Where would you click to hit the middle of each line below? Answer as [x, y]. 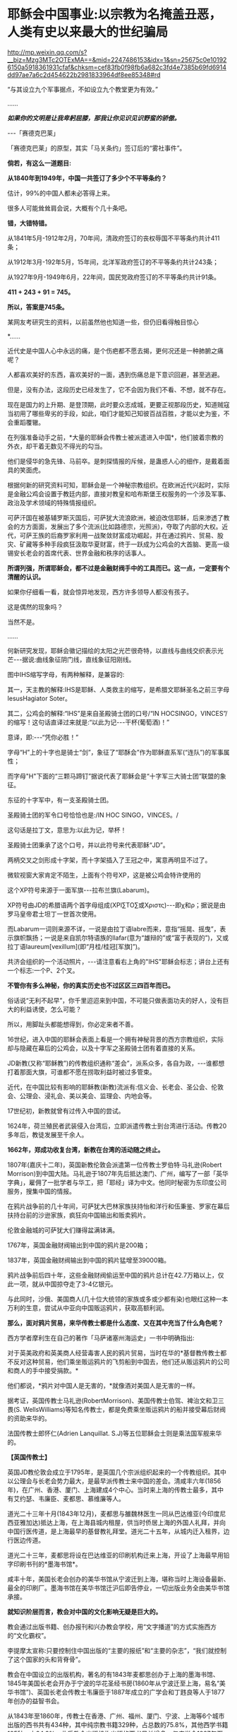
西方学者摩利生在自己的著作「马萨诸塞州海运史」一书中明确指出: [101, 1338]
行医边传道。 [26, 1540]
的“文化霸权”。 [29, 1635]
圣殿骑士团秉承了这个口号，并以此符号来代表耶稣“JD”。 [88, 844]
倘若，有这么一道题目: [39, 163]
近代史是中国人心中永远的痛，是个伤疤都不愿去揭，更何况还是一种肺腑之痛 [115, 350]
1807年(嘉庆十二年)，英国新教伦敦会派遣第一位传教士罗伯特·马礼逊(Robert [115, 1165]
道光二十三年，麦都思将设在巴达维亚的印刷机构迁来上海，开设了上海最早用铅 [119, 1555]
